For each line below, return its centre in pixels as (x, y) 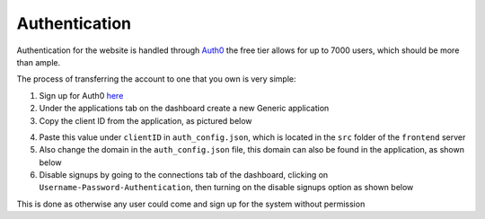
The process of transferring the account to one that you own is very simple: (156, 79)
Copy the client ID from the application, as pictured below (145, 120)
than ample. (39, 62)
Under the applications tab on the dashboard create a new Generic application (184, 109)
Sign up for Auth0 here (81, 95)
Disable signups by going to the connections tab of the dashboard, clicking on (184, 175)
